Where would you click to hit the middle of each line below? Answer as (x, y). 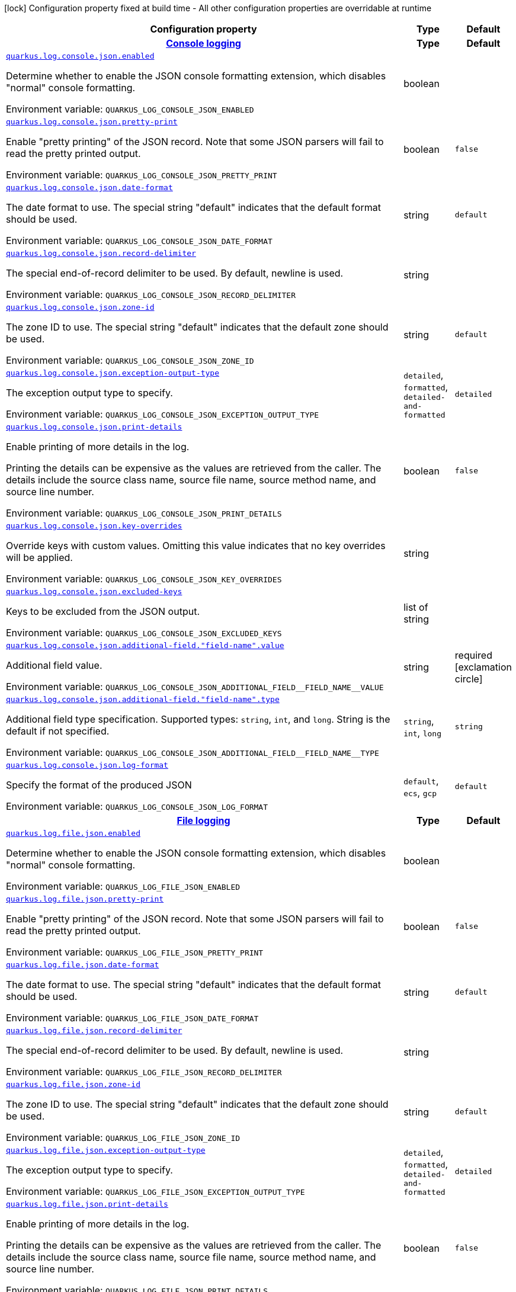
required (473, 655)
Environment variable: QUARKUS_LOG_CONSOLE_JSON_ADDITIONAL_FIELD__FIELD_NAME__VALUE (195, 687)
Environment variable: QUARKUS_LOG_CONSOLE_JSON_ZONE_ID (130, 360)
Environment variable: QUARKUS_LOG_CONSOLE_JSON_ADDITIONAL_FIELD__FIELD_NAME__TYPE (193, 752)
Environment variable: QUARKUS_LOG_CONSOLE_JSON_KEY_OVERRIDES (144, 579)
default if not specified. (58, 731)
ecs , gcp (420, 792)
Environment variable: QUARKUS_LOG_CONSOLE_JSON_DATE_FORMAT (139, 241)
